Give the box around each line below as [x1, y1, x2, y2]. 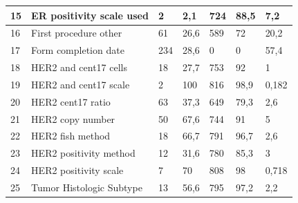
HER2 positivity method [31, 146, 136, 160]
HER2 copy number [31, 111, 115, 126]
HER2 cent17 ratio [31, 94, 111, 108]
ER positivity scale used [31, 8, 149, 22]
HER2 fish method [31, 128, 111, 143]
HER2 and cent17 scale [31, 77, 130, 91]
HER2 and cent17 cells [31, 60, 128, 75]
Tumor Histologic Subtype [31, 180, 142, 194]
